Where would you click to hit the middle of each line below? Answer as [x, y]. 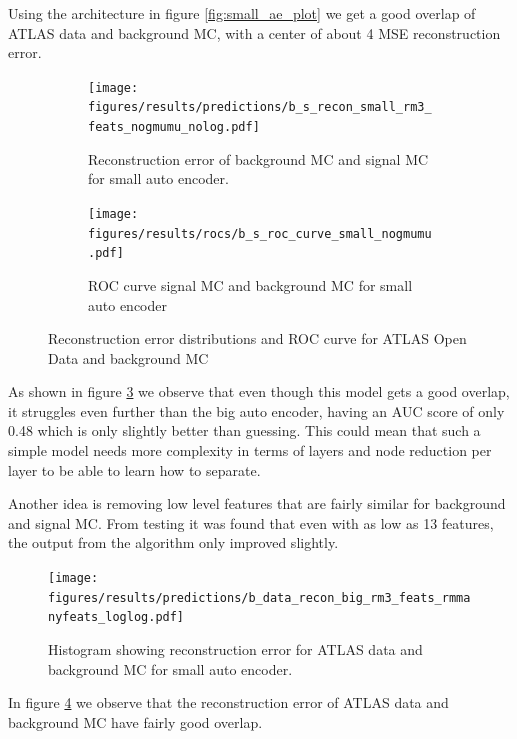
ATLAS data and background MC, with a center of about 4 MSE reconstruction [254, 32]
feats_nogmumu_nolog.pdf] [174, 127]
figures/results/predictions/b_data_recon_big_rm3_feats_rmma [259, 597]
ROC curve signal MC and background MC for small [250, 284]
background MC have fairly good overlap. [135, 721]
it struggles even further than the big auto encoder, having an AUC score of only [256, 410]
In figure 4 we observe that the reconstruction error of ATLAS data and [228, 702]
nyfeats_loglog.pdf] [116, 617]
